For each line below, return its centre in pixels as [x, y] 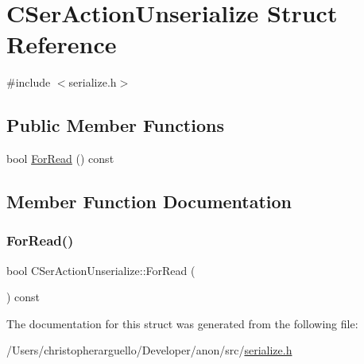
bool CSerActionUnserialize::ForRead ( [101, 270]
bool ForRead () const [60, 159]
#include [29, 82]
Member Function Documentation [149, 201]
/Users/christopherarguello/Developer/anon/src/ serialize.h [149, 350]
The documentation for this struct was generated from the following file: [182, 323]
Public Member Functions [115, 125]
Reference [62, 44]
